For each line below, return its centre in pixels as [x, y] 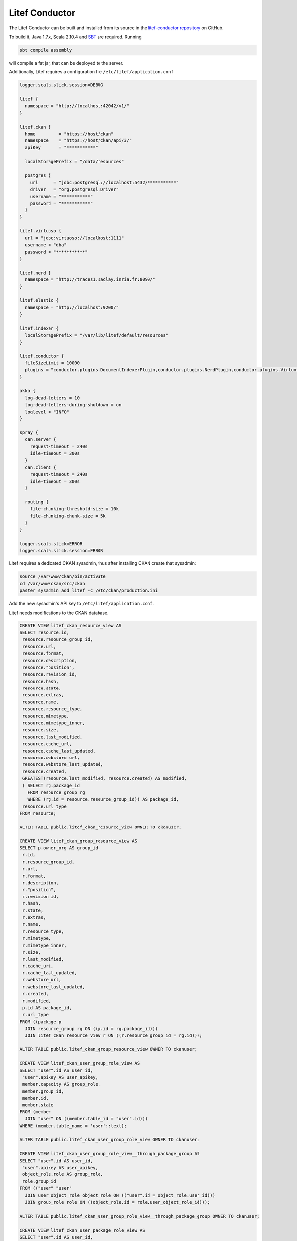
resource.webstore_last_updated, [63, 765]
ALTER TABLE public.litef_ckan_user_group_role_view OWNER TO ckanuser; [110, 1140]
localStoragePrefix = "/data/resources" [74, 162]
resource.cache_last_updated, [59, 751]
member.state [38, 1105]
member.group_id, [43, 1091]
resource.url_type [45, 806]
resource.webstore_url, [51, 758]
